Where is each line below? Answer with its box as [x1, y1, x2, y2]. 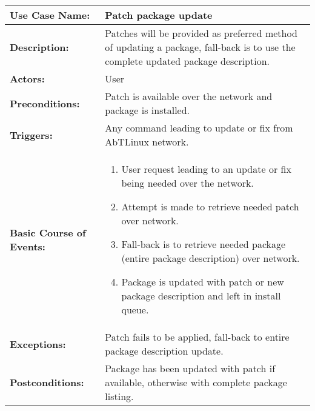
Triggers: [10, 127, 53, 142]
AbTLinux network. [105, 135, 189, 149]
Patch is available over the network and [105, 89, 273, 103]
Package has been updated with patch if [105, 361, 276, 375]
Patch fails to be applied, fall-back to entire [105, 330, 290, 344]
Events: [10, 239, 45, 253]
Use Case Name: [10, 8, 90, 22]
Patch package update [105, 8, 213, 22]
